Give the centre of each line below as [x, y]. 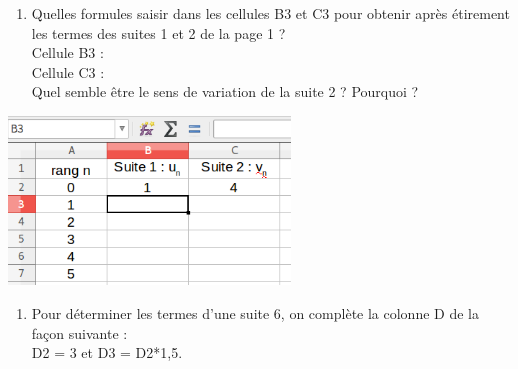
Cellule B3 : [67, 52]
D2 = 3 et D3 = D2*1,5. [107, 352]
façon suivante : [79, 332]
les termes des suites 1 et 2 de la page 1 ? [158, 32]
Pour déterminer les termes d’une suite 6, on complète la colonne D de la [255, 313]
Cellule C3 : [68, 71]
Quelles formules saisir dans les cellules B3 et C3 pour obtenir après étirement [270, 13]
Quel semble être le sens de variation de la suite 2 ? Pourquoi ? [225, 91]
